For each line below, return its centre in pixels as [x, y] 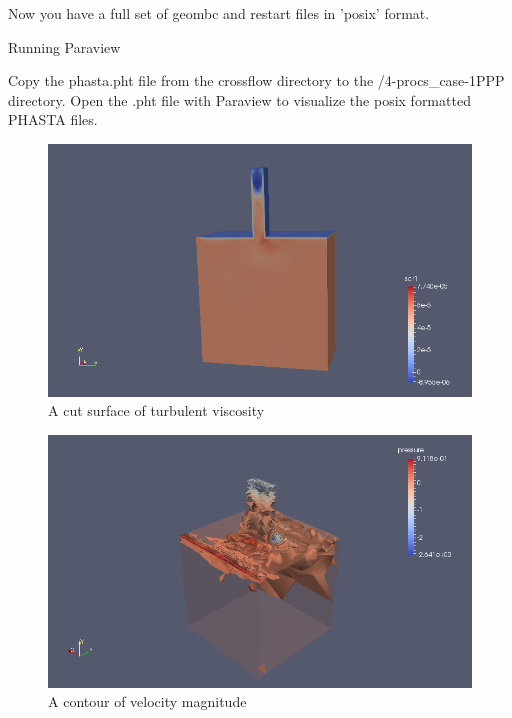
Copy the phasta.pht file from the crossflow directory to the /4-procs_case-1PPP [256, 80]
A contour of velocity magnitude [147, 701]
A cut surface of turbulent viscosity [156, 410]
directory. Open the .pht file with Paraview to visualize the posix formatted [239, 99]
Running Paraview [64, 46]
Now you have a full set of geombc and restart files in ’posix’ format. [219, 13]
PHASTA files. [53, 119]
